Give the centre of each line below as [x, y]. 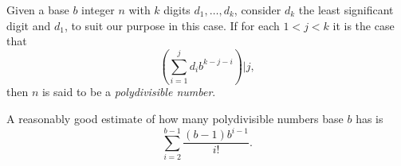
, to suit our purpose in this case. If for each [172, 25]
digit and [29, 25]
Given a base [38, 10]
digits [177, 10]
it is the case [364, 25]
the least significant [346, 10]
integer [98, 10]
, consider [258, 10]
